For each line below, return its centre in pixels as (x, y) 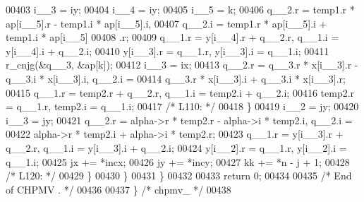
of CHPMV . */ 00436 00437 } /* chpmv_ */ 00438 (119, 189)
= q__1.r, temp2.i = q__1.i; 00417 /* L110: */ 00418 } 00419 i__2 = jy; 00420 (182, 106)
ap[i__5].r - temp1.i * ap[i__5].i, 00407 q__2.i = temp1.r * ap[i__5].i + (166, 23)
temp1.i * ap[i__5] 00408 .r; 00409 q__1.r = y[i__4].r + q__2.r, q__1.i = (172, 37)
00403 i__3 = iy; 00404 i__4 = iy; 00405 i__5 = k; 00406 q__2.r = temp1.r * (180, 9)
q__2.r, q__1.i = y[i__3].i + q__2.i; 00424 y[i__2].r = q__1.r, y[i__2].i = (176, 147)
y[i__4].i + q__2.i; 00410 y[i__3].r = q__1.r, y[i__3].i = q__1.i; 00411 (168, 50)
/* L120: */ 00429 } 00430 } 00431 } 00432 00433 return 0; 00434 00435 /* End (179, 176)
